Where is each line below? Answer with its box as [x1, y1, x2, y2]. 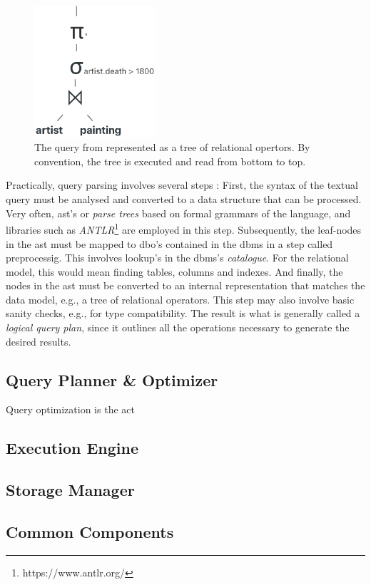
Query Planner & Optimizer [6, 368, 218, 390]
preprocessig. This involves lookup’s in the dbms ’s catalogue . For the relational [6, 250, 349, 265]
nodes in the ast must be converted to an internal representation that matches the [6, 278, 365, 293]
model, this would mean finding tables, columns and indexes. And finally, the [6, 264, 343, 279]
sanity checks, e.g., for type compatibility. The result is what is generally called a [6, 306, 360, 321]
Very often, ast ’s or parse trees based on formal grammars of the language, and [6, 205, 351, 220]
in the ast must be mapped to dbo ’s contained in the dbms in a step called [6, 236, 333, 251]
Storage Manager [6, 479, 135, 501]
